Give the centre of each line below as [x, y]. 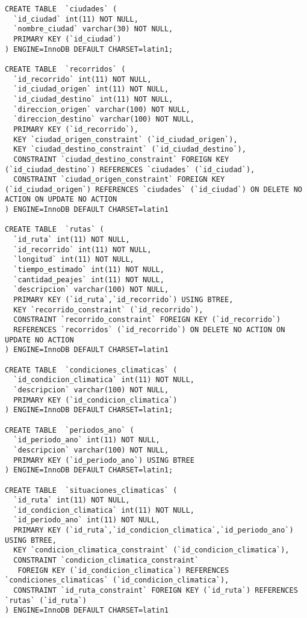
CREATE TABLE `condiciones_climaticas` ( [91, 370]
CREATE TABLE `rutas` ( [54, 230]
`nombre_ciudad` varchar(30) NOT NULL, [93, 29]
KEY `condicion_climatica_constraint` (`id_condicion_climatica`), [151, 550]
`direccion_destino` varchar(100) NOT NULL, [104, 119]
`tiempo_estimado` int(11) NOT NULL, [89, 270]
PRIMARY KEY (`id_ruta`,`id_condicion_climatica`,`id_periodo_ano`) [153, 530]
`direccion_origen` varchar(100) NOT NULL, [102, 109]
